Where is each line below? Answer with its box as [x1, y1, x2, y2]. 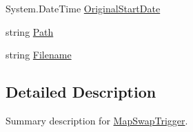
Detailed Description [6, 81, 156, 102]
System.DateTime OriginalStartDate [6, 1, 161, 15]
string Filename [6, 47, 72, 62]
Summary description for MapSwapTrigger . [6, 113, 188, 127]
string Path [6, 24, 54, 38]
